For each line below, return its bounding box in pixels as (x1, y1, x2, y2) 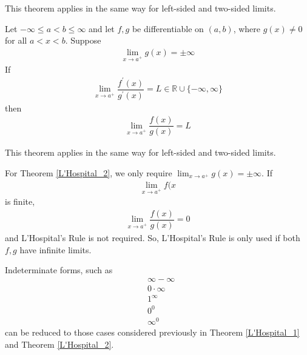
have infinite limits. (19, 243, 92, 256)
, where (233, 22, 260, 35)
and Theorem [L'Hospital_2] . (5, 337, 114, 350)
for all (5, 34, 27, 47)
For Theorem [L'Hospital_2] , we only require (5, 166, 172, 179)
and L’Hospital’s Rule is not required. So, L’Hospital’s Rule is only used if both (5, 231, 300, 244)
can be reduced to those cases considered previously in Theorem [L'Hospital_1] (5, 326, 300, 339)
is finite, (5, 195, 35, 208)
